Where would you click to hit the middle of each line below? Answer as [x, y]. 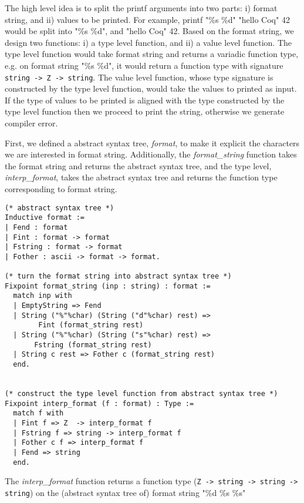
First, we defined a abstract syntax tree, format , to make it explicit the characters [152, 142]
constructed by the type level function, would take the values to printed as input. [151, 88]
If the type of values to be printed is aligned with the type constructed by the [145, 100]
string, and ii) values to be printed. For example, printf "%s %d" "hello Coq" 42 [147, 19]
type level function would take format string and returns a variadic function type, [152, 54]
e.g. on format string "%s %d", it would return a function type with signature [144, 65]
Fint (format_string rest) [91, 325]
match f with [38, 413]
